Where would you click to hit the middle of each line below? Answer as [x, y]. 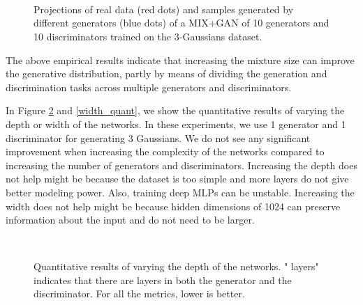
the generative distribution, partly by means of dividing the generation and [166, 73]
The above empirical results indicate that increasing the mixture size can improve [180, 60]
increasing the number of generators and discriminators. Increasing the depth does [181, 165]
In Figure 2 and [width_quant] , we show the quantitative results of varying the [175, 110]
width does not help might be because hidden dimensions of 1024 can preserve [173, 206]
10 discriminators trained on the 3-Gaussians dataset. [148, 36]
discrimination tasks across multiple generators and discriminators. [149, 87]
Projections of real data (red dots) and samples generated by [164, 9]
